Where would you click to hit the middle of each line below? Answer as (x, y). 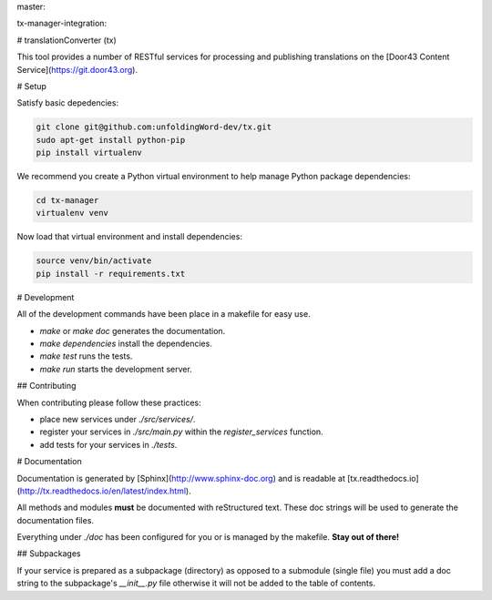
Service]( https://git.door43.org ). (77, 69)
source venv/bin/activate (94, 261)
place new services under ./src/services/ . (118, 419)
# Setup (32, 86)
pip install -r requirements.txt (111, 274)
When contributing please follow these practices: (109, 402)
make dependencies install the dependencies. (126, 343)
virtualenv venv (72, 213)
